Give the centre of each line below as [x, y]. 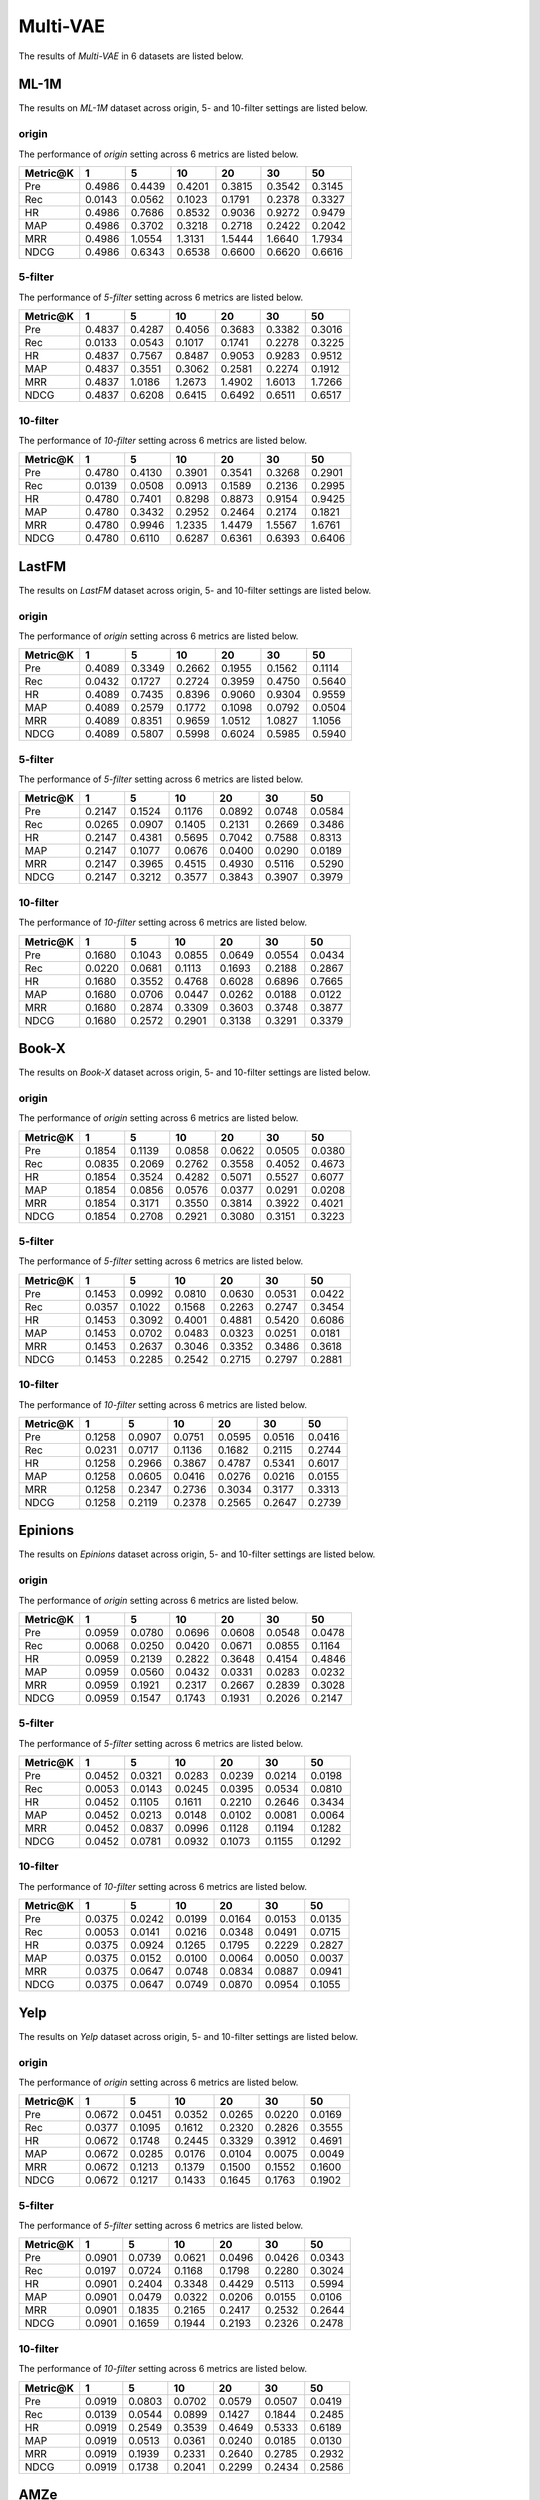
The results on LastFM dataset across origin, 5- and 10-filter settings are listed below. [195, 590]
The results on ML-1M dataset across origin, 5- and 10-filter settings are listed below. [193, 108]
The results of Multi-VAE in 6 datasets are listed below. [131, 56]
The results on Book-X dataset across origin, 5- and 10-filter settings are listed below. [194, 1072]
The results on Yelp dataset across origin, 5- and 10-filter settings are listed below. [188, 2036]
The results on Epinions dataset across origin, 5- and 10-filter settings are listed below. [197, 1554]
